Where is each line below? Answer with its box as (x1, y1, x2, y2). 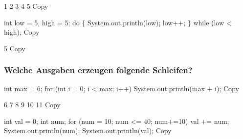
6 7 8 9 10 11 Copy (4, 99, 61, 110)
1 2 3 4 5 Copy (4, 1, 48, 11)
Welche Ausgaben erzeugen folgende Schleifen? (4, 64, 193, 76)
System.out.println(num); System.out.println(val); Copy (4, 125, 172, 136)
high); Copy (4, 27, 40, 37)
